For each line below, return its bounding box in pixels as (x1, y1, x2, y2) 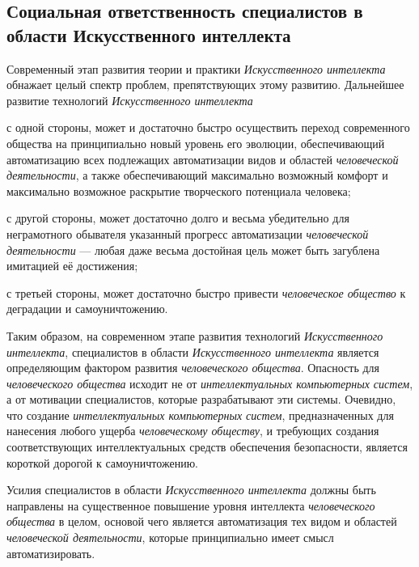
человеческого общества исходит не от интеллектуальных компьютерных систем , (6, 374, 413, 391)
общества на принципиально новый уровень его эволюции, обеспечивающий (6, 134, 385, 151)
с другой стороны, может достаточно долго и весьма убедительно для (6, 209, 349, 226)
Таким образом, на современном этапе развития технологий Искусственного (6, 327, 383, 344)
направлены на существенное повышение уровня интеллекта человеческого (6, 497, 375, 514)
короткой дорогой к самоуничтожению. (6, 454, 198, 471)
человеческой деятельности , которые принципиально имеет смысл (6, 529, 334, 546)
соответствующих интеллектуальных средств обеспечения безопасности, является (6, 438, 408, 455)
